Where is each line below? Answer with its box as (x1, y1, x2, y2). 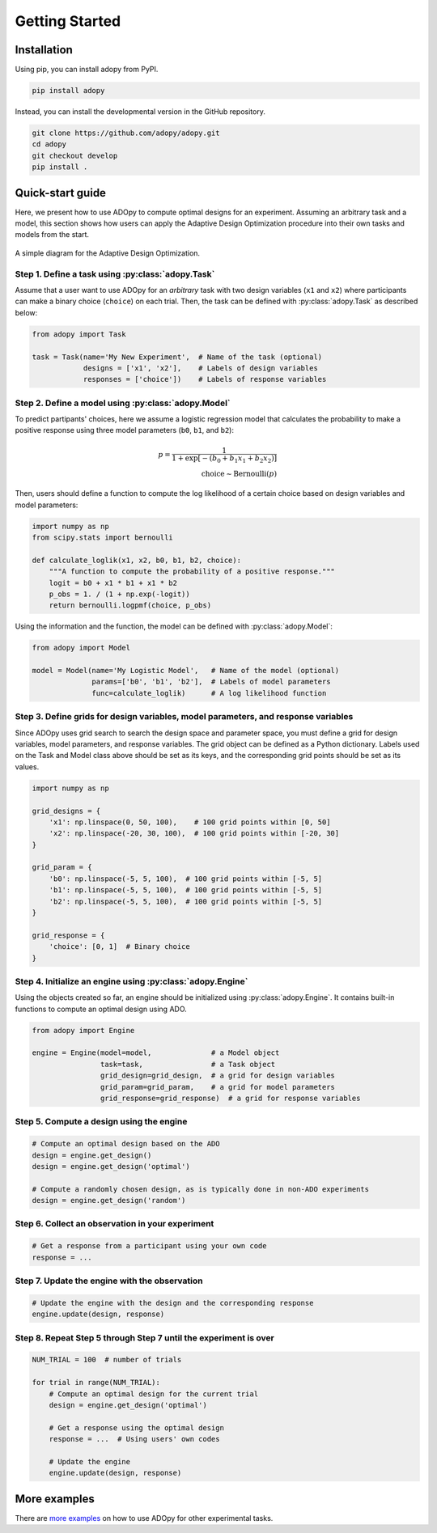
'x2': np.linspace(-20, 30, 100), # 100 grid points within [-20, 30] (49, 829, 340, 838)
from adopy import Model (32, 643, 131, 653)
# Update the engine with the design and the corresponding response (32, 1298, 314, 1307)
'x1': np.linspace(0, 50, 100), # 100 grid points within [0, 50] (49, 817, 331, 827)
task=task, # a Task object (100, 1060, 276, 1069)
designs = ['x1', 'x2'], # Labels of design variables (83, 363, 319, 372)
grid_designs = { (32, 806, 101, 815)
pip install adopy (32, 86, 105, 95)
